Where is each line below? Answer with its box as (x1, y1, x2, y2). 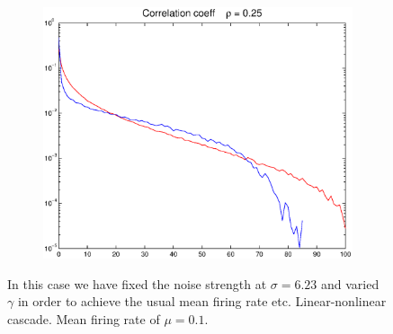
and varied (320, 274, 380, 293)
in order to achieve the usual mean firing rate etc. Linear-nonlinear (17, 292, 387, 311)
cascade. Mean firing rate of (7, 309, 160, 328)
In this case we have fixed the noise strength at (7, 274, 267, 293)
